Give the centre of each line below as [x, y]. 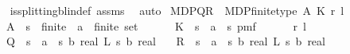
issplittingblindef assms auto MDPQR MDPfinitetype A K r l [177, 10]
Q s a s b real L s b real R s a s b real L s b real [165, 41]
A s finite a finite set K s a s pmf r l [156, 25]
